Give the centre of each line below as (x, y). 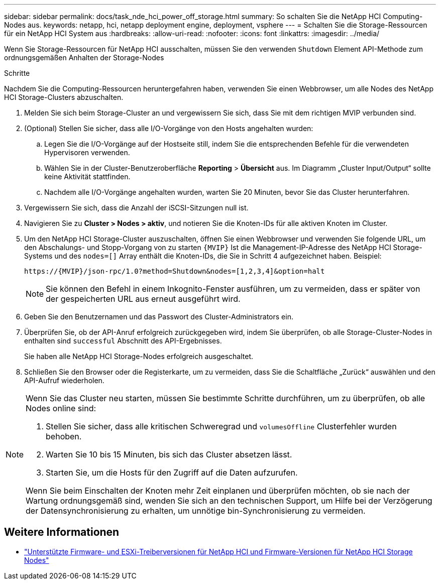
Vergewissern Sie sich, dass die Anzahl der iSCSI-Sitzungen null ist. (136, 208)
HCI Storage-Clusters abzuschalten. (64, 97)
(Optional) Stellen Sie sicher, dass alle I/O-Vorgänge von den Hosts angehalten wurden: (169, 128)
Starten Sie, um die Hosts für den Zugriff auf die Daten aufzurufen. (172, 473)
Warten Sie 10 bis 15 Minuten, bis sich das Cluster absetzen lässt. (169, 454)
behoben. (64, 436)
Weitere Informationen (62, 532)
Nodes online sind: (61, 408)
